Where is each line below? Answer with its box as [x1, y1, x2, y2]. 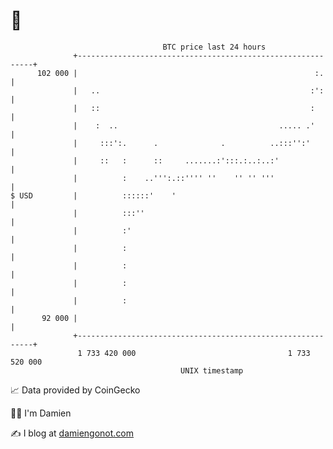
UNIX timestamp [180, 365, 244, 376]
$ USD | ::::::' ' [10, 190, 177, 201]
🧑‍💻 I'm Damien [10, 407, 72, 419]
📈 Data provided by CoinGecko [10, 384, 141, 396]
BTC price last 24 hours [162, 42, 267, 52]
